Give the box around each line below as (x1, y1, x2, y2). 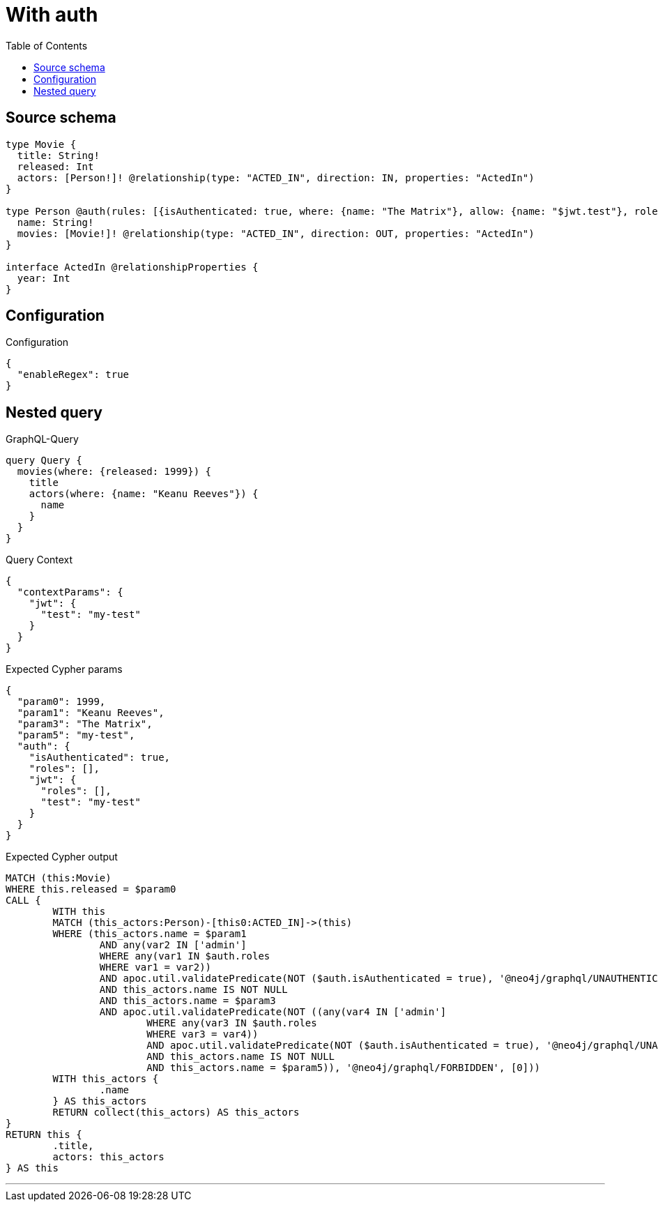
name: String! (17, 216, 94, 228)
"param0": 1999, (17, 696, 106, 708)
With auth (6, 3, 98, 26)
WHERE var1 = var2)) (99, 962, 212, 973)
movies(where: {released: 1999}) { (17, 466, 212, 478)
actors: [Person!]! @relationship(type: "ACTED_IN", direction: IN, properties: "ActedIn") (17, 172, 535, 183)
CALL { (6, 895, 41, 906)
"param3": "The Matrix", (17, 718, 153, 730)
